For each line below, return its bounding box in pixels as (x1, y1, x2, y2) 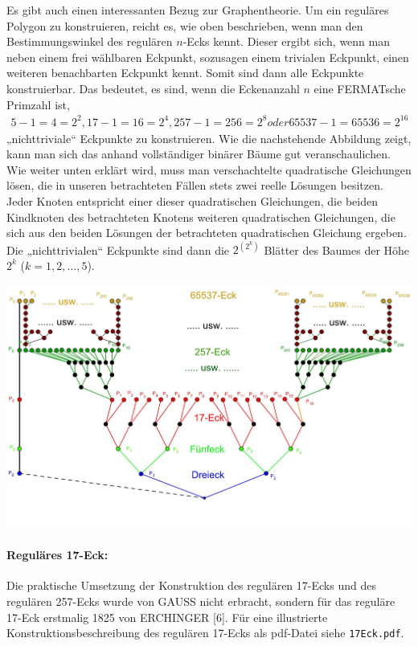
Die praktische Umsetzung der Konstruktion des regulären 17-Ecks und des (6, 577, 376, 594)
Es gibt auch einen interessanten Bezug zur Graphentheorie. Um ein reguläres (6, 2, 389, 18)
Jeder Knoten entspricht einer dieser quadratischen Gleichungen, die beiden (6, 193, 378, 210)
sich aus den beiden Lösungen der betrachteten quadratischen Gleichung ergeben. (6, 224, 407, 241)
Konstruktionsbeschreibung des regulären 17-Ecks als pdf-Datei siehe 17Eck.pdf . (6, 624, 404, 641)
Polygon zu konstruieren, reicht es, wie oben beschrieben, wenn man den (6, 17, 363, 34)
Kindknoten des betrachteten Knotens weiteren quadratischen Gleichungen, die (6, 208, 395, 225)
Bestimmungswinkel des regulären (6, 33, 173, 50)
